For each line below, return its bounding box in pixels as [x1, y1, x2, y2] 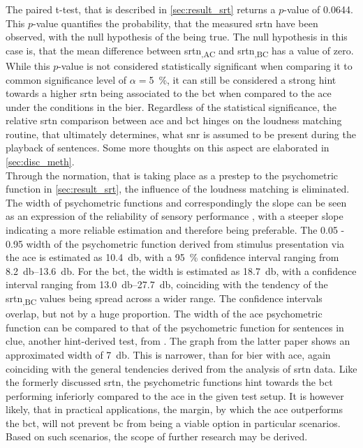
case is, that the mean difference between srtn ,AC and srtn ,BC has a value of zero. [6, 43, 354, 59]
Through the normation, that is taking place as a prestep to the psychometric [6, 167, 339, 182]
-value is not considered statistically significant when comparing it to [58, 58, 353, 73]
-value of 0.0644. [283, 2, 353, 16]
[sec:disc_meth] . [6, 154, 75, 169]
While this [6, 58, 50, 73]
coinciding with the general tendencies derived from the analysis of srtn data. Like [6, 361, 357, 375]
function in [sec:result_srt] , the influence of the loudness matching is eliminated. [6, 181, 350, 196]
